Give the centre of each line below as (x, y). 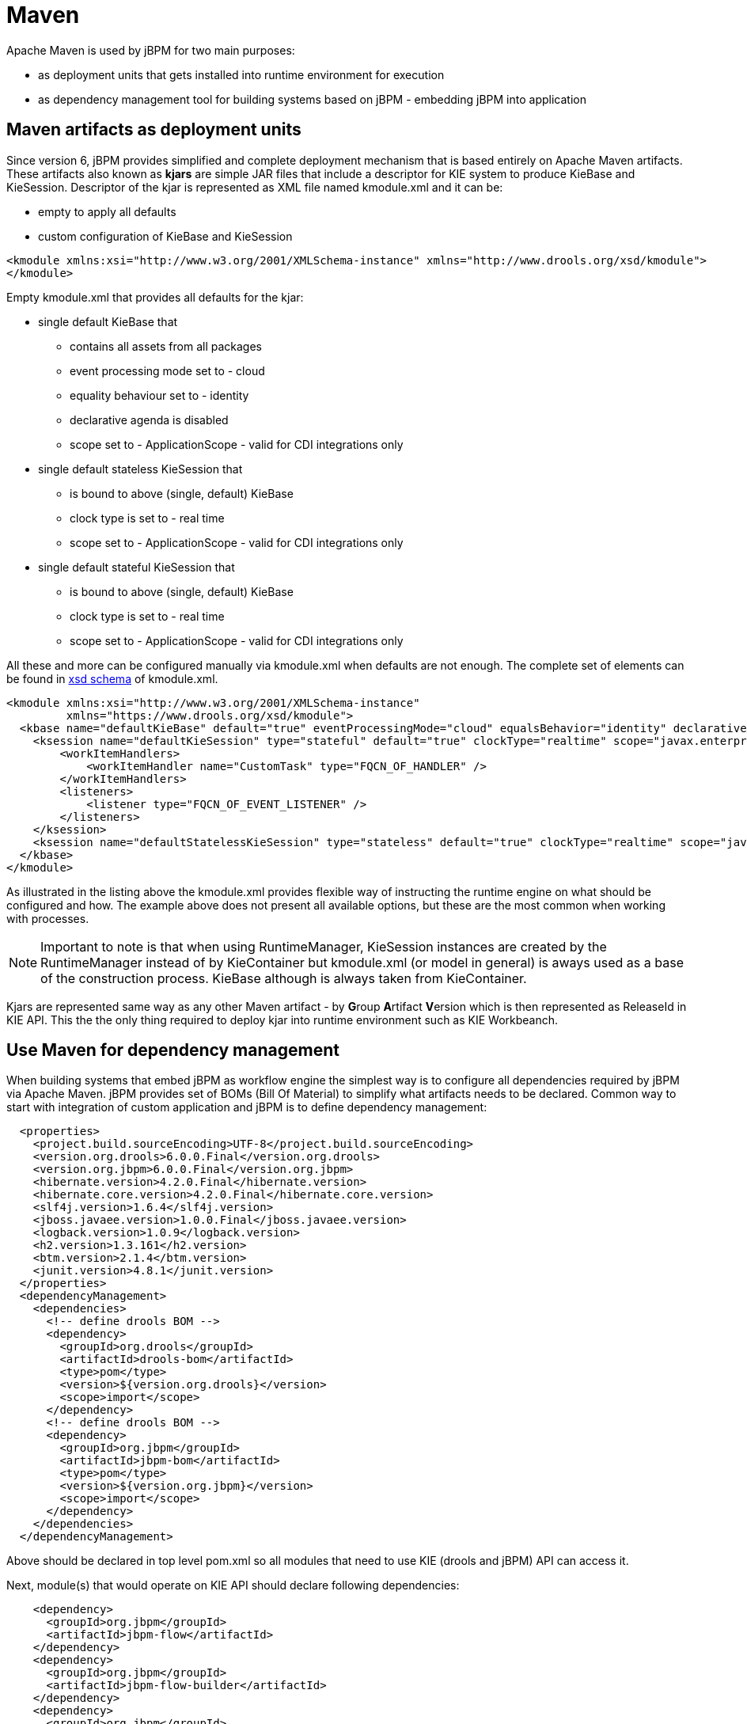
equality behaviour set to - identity (159, 395)
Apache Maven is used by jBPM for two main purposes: (151, 50)
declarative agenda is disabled (149, 420)
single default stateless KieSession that (140, 469)
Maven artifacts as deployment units (154, 130)
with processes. (48, 918)
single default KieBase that (108, 321)
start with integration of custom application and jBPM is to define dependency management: (247, 1107)
